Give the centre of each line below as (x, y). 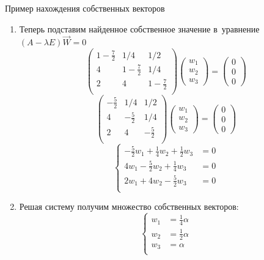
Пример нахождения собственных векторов (85, 8)
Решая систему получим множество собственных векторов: (129, 206)
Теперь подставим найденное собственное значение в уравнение (139, 28)
